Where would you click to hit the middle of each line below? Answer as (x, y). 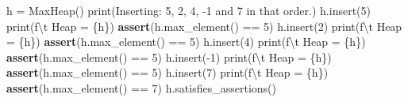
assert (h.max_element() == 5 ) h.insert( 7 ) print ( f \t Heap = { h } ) (167, 72)
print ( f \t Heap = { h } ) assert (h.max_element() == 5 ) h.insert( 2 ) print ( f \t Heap (204, 26)
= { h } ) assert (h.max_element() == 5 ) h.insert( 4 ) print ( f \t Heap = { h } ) (186, 42)
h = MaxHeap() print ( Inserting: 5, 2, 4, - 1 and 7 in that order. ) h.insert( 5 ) (189, 10)
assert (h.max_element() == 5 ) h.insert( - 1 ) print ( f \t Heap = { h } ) (169, 57)
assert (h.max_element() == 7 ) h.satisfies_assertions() (141, 87)
